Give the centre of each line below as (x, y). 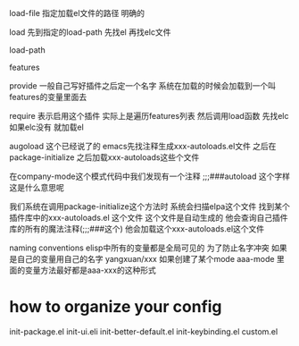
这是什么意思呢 (37, 187)
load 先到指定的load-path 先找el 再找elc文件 (90, 32)
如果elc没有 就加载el (47, 127)
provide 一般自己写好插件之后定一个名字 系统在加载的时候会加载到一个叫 (143, 86)
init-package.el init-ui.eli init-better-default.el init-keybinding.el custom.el (144, 331)
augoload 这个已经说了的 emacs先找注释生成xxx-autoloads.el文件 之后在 (143, 146)
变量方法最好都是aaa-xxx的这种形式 (90, 270)
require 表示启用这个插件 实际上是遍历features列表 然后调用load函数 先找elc (149, 116)
